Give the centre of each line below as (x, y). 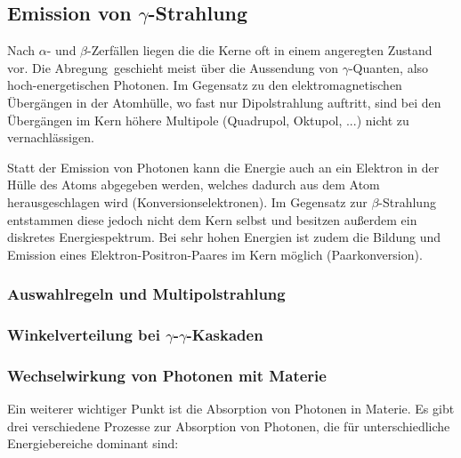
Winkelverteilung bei (84, 335)
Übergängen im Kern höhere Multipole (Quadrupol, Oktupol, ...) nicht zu (208, 120)
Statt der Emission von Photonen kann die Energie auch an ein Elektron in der (223, 167)
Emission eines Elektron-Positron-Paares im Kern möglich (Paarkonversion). (215, 254)
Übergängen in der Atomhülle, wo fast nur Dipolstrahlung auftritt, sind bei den (224, 102)
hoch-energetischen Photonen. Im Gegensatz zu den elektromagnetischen (205, 85)
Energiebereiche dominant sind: (93, 443)
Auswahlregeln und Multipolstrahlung (146, 294)
